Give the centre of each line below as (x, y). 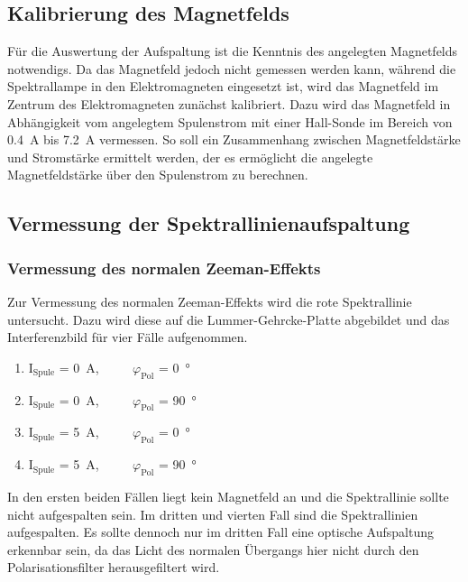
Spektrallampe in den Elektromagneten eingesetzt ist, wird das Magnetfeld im (223, 86)
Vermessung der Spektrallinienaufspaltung (209, 223)
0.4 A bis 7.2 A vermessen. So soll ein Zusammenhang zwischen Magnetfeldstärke (234, 139)
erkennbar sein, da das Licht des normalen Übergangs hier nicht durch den (213, 549)
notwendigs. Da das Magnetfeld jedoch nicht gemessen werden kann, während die (232, 68)
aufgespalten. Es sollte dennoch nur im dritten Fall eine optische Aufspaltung (221, 532)
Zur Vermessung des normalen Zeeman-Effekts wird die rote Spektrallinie (210, 301)
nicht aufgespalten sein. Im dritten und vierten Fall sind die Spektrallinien (213, 514)
